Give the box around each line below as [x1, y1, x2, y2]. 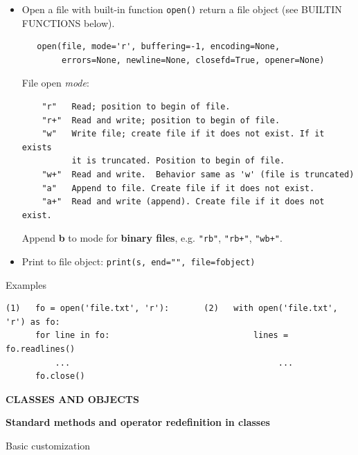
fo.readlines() [6, 344, 75, 355]
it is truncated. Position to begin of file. [71, 156, 285, 166]
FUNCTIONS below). [21, 15, 115, 30]
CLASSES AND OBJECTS [6, 391, 139, 406]
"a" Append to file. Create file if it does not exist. [42, 183, 315, 193]
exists [21, 142, 52, 152]
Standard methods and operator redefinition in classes [6, 415, 270, 429]
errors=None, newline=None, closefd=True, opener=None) [62, 55, 325, 65]
